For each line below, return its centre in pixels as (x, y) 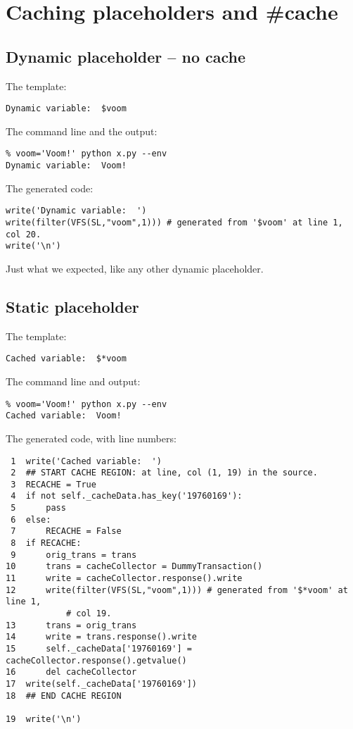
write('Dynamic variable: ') (76, 211)
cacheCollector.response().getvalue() (96, 660)
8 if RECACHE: (46, 543)
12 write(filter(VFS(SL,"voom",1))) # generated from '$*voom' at (177, 590)
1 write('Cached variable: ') (86, 461)
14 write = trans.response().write (102, 637)
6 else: (31, 519)
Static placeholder (72, 306)
